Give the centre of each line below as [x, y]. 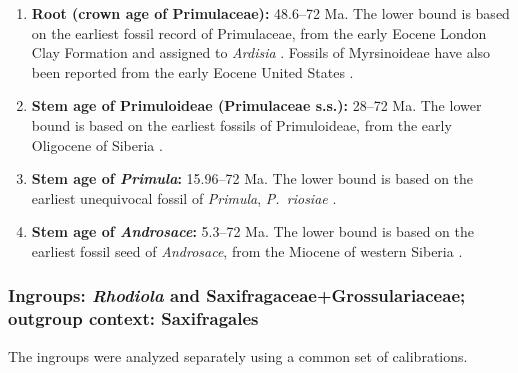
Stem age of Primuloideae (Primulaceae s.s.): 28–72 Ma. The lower [256, 105]
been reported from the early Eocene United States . [192, 71]
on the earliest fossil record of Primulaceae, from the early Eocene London [259, 32]
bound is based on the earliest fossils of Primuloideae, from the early [241, 124]
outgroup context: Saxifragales [133, 318]
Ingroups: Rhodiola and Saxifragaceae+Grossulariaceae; [237, 295]
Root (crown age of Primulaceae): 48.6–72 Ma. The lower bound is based [270, 13]
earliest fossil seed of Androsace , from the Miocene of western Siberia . [247, 250]
